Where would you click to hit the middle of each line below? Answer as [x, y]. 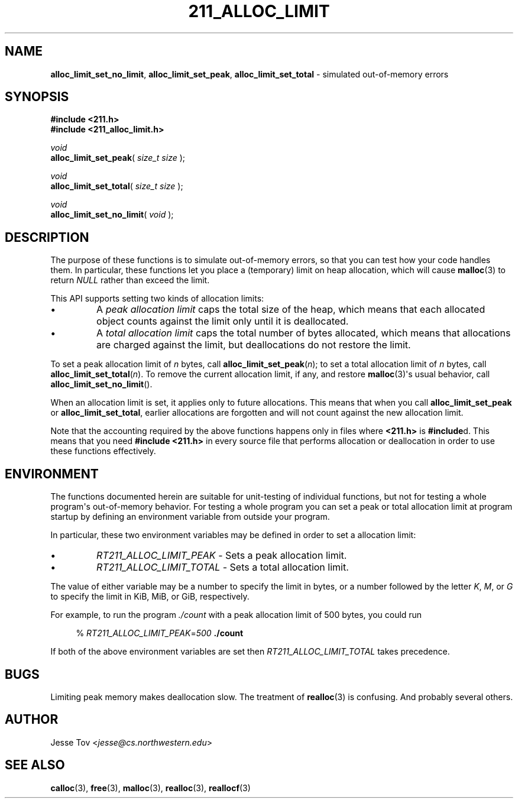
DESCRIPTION [47, 237]
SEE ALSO [35, 765]
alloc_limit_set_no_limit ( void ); [112, 215]
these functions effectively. [103, 451]
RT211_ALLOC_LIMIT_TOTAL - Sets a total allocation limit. [223, 567]
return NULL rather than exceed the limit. [130, 280]
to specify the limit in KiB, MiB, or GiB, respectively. [150, 597]
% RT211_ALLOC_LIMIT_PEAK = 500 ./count [160, 633]
